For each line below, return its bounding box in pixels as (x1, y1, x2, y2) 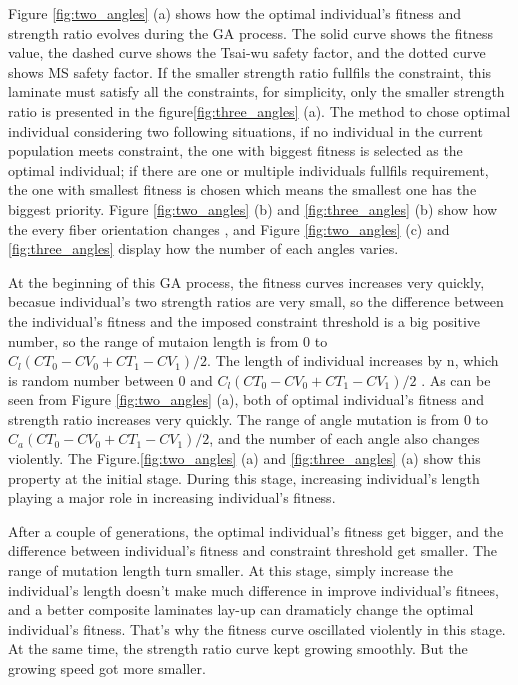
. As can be (421, 369, 491, 390)
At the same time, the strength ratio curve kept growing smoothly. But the (8, 638, 468, 659)
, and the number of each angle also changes (209, 428, 480, 449)
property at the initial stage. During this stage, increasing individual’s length (8, 467, 480, 488)
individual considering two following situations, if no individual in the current (8, 120, 483, 141)
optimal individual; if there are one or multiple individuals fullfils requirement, (8, 159, 489, 180)
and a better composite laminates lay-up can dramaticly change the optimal (8, 599, 474, 620)
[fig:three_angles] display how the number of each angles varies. (8, 238, 399, 259)
